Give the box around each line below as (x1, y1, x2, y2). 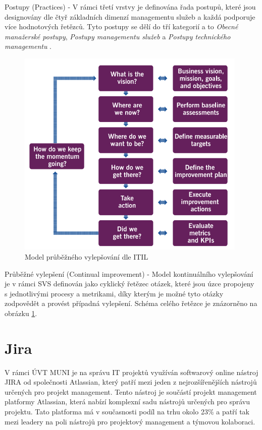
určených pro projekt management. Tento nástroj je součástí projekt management (5, 386, 257, 397)
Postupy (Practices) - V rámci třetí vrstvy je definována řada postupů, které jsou (5, 2, 256, 12)
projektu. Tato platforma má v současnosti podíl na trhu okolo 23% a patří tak (5, 406, 249, 417)
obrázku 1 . (5, 308, 37, 318)
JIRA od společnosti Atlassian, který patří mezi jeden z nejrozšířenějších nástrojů (5, 377, 257, 387)
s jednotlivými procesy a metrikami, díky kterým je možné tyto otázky (5, 288, 224, 298)
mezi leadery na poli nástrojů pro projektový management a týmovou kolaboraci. (5, 416, 255, 426)
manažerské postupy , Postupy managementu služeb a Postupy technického (5, 31, 231, 41)
